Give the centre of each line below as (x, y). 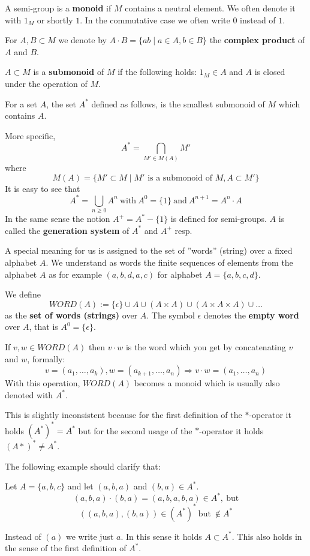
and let (80, 486)
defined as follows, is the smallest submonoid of (178, 103)
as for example (75, 274)
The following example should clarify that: (83, 466)
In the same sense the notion (58, 219)
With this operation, (43, 383)
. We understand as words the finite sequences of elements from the (169, 262)
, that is (43, 327)
